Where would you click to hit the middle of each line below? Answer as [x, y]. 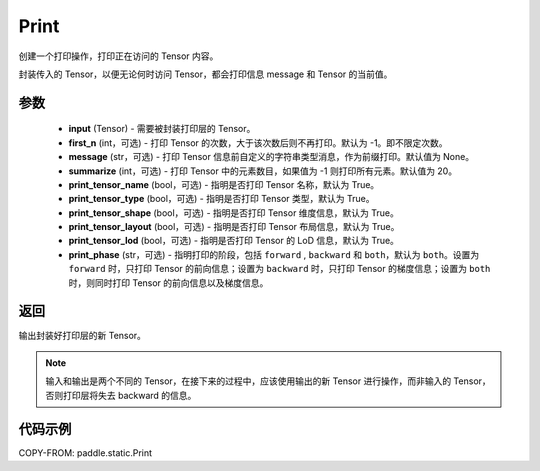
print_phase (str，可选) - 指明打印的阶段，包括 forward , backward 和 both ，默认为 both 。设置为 [274, 254]
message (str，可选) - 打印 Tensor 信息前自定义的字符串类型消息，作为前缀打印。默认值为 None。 [271, 157]
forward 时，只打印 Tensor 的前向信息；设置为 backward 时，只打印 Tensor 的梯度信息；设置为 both [279, 269]
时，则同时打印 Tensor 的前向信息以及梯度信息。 [168, 282]
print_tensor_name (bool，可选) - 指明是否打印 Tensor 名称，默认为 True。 [224, 184]
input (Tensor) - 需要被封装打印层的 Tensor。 [162, 129]
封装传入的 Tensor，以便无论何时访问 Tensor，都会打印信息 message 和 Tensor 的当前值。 [205, 74]
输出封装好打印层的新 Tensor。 [82, 335]
